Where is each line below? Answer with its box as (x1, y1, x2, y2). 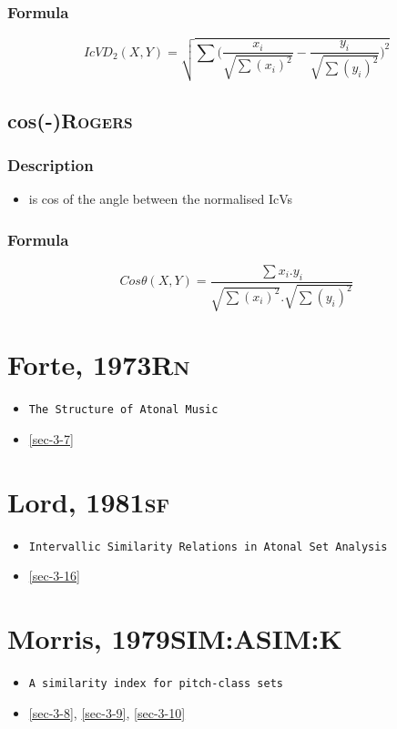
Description (7, 153, 94, 176)
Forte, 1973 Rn (7, 346, 190, 383)
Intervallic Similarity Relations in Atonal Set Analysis (28, 540, 388, 553)
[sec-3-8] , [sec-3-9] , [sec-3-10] (28, 703, 186, 722)
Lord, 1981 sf (7, 482, 169, 520)
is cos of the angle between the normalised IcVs (28, 189, 293, 208)
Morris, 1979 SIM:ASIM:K (7, 620, 342, 657)
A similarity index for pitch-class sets (28, 677, 283, 691)
